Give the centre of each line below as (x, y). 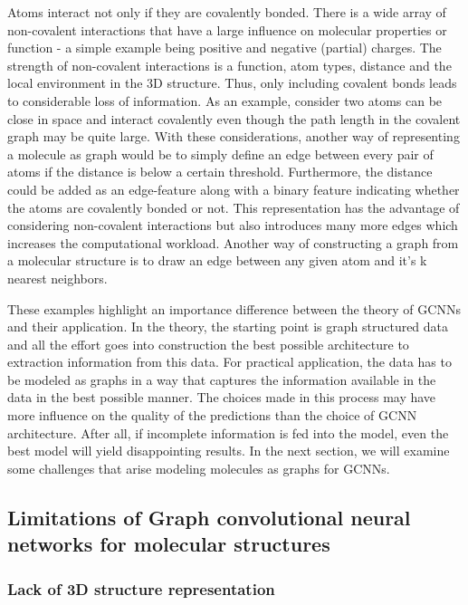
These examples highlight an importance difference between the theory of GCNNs (234, 308)
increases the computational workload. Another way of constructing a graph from (233, 242)
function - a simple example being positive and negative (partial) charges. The (224, 48)
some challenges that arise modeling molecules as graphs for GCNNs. (199, 468)
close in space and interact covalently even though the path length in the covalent (234, 118)
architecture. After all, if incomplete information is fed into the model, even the (228, 432)
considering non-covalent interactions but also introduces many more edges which (233, 225)
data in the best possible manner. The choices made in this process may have (222, 397)
